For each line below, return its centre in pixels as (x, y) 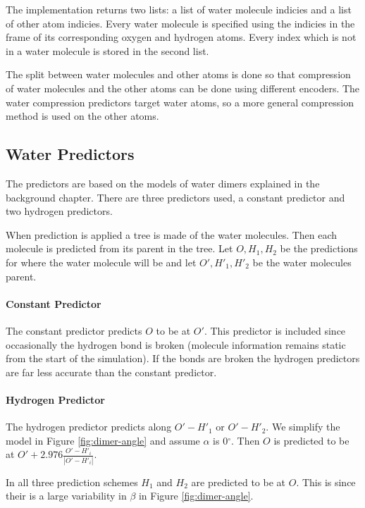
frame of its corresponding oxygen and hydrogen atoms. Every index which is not (181, 37)
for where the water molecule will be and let (101, 262)
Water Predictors (70, 154)
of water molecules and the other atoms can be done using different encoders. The (183, 88)
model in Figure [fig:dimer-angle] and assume (103, 440)
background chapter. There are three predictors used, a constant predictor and (175, 197)
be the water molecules (302, 262)
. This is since (326, 482)
